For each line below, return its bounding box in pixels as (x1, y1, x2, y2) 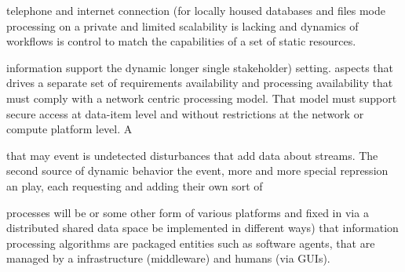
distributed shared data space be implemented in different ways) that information (6, 219, 399, 236)
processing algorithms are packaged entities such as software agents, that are (6, 234, 375, 251)
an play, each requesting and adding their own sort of (6, 177, 263, 194)
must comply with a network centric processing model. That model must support (6, 89, 397, 106)
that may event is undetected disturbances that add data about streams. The (6, 147, 378, 163)
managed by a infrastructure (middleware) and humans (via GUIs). (6, 250, 330, 267)
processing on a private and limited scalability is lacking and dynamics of (6, 17, 359, 34)
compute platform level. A (6, 121, 133, 137)
